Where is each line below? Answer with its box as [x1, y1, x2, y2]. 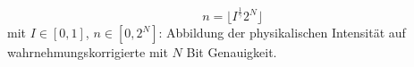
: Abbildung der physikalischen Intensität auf [158, 23, 406, 42]
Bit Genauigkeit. [186, 43, 277, 62]
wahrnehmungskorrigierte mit [7, 43, 168, 62]
